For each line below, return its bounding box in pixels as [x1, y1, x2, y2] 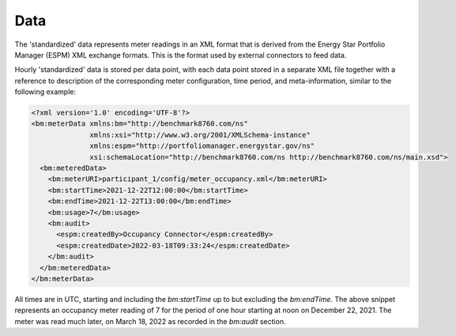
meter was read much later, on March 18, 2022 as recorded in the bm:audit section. [14, 316, 286, 326]
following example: [14, 87, 77, 96]
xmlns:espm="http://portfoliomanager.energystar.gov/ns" [89, 142, 315, 150]
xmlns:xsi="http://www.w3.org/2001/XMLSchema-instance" [89, 130, 311, 139]
